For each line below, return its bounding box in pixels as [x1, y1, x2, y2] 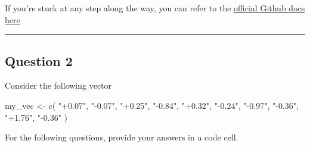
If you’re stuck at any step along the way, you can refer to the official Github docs [5, 2, 305, 14]
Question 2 [5, 51, 73, 70]
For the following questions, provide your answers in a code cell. [5, 131, 238, 143]
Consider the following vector [5, 79, 112, 92]
